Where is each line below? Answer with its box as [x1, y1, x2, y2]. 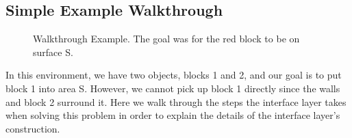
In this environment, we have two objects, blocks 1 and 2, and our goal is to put [5, 68, 342, 82]
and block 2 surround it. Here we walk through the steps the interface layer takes [5, 94, 347, 109]
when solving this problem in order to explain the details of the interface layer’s [5, 108, 340, 122]
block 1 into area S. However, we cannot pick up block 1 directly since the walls [5, 81, 340, 95]
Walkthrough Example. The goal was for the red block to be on [33, 31, 300, 46]
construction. [5, 121, 60, 135]
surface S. [33, 44, 73, 59]
